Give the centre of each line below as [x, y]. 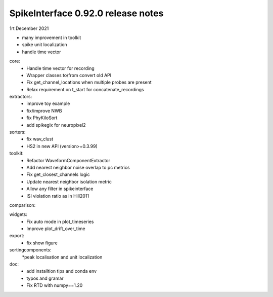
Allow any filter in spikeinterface [60, 189]
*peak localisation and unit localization [62, 257]
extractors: [21, 97]
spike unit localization [45, 45]
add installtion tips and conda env [62, 271]
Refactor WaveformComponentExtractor [69, 160]
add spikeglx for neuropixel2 [56, 125]
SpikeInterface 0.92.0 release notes [86, 13]
